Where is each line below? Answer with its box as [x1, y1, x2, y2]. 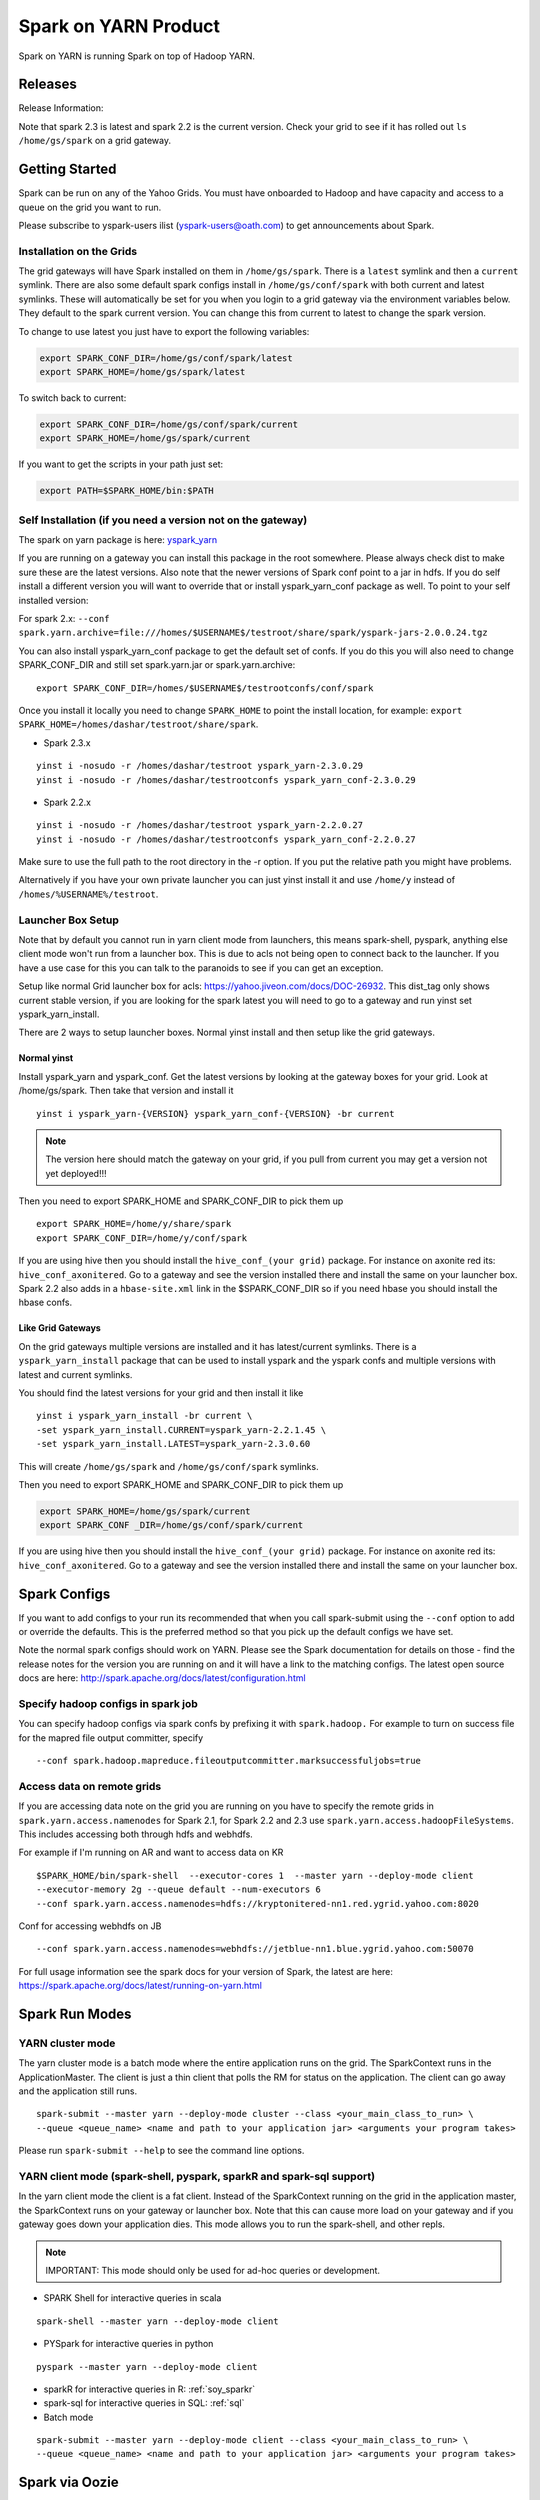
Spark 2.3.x [43, 736, 91, 749]
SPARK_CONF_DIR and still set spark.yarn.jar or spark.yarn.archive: [18, 659, 296, 671]
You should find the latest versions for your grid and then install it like [18, 1387, 304, 1399]
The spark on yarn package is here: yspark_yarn [18, 534, 218, 546]
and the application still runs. [18, 2085, 138, 2097]
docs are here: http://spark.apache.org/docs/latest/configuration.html [18, 1672, 306, 1684]
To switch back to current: [18, 391, 127, 404]
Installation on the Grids [18, 244, 138, 258]
